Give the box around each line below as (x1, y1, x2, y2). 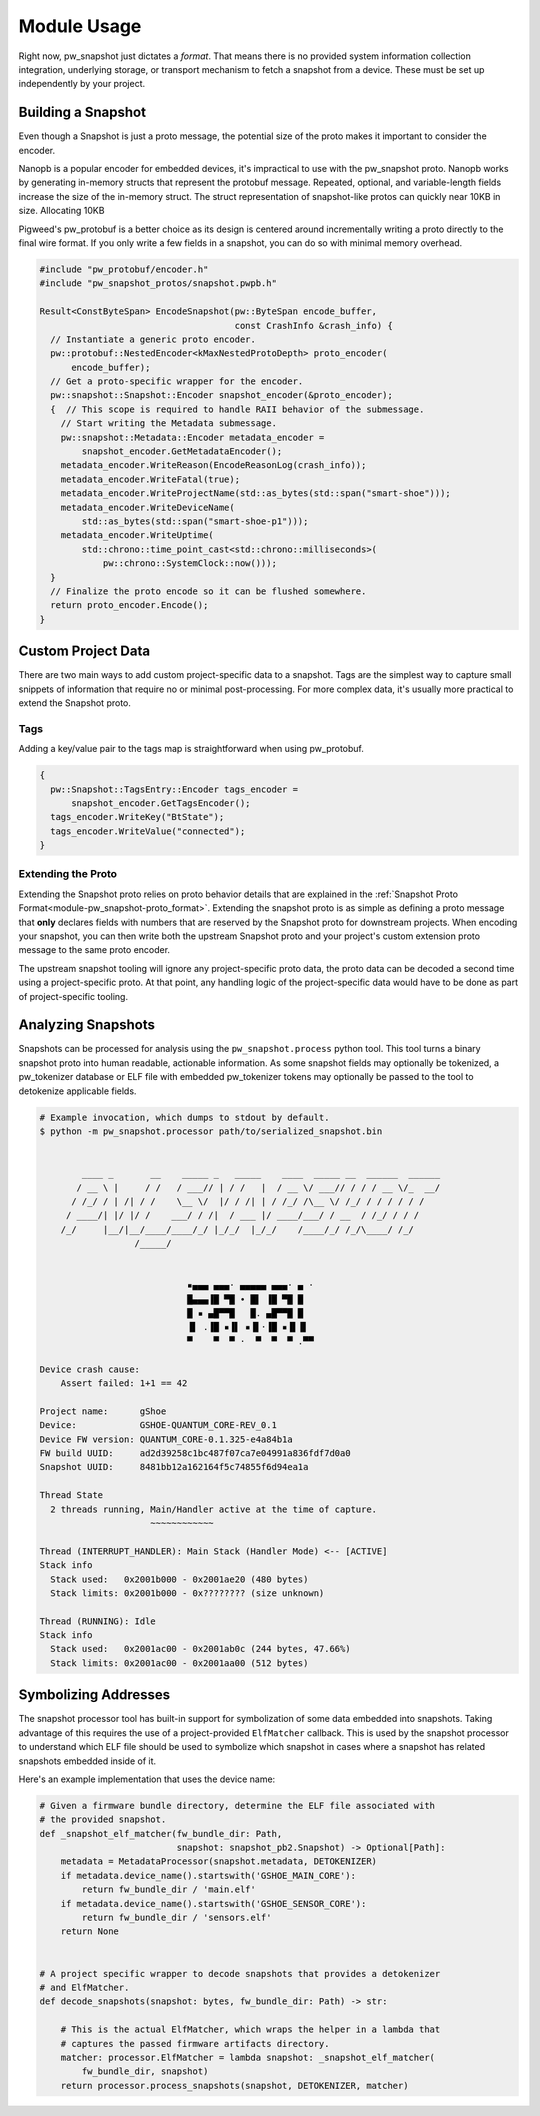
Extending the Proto (18, 867, 118, 881)
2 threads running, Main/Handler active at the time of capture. (50, 1503, 378, 1515)
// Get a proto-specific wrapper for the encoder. (50, 376, 304, 387)
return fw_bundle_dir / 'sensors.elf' (81, 1912, 272, 1924)
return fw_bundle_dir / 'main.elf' (81, 1884, 257, 1895)
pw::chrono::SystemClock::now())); (102, 558, 277, 569)
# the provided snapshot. (39, 1814, 167, 1825)
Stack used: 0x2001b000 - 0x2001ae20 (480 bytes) (50, 1573, 309, 1585)
